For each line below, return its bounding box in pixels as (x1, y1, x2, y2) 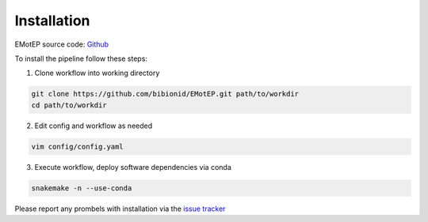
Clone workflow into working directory (34, 68, 160, 78)
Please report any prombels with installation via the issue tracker (14, 204, 226, 213)
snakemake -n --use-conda (31, 183, 132, 193)
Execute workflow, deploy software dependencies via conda (34, 162, 231, 171)
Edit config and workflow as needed (34, 121, 153, 130)
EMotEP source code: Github (14, 40, 109, 49)
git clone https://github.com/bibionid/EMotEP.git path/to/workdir (31, 89, 300, 99)
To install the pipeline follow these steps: (14, 54, 148, 63)
